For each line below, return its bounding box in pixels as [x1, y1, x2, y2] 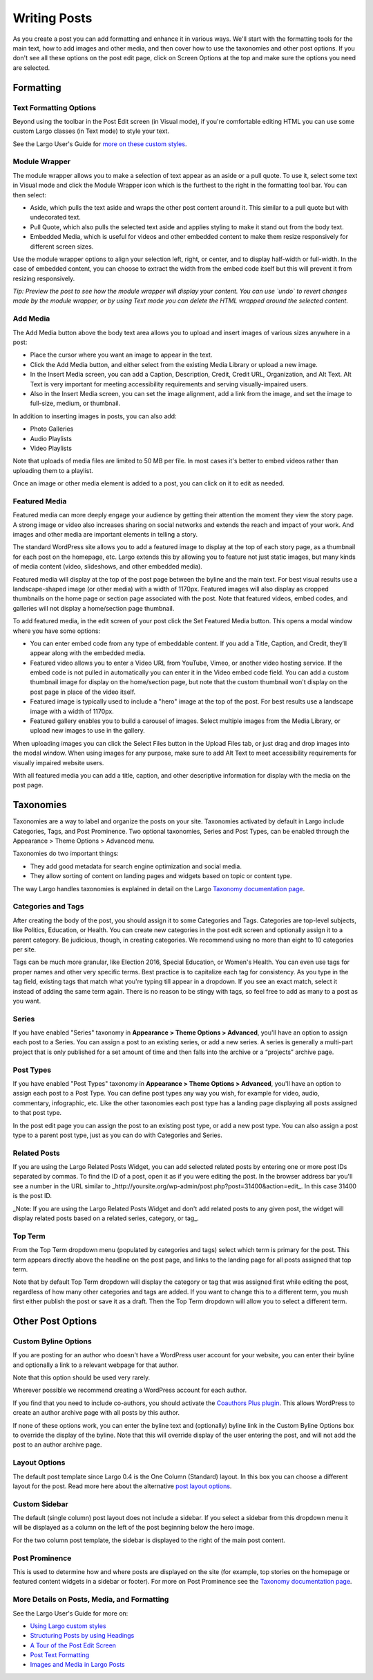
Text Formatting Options [12, 102, 97, 112]
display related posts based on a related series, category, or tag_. [12, 1214, 200, 1222]
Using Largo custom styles [30, 1621, 106, 1630]
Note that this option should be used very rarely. [12, 1373, 151, 1382]
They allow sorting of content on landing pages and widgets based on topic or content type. [30, 872, 293, 880]
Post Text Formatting [30, 1651, 90, 1659]
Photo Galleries [30, 425, 74, 433]
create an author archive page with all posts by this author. [12, 1409, 180, 1417]
